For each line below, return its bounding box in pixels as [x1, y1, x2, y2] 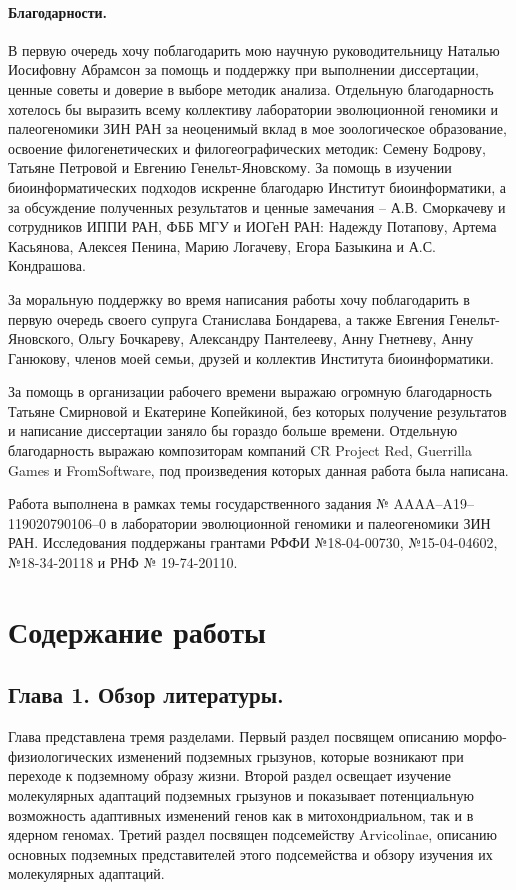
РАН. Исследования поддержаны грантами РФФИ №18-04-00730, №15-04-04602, [8, 532, 498, 553]
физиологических [8, 745, 113, 766]
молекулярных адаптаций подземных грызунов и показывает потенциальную [8, 785, 474, 805]
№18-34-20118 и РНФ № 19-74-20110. [8, 552, 238, 573]
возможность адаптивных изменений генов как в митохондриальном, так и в [8, 804, 474, 825]
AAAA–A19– [393, 493, 475, 514]
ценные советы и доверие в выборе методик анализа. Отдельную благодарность [8, 78, 494, 99]
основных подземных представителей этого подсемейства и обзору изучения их [8, 843, 493, 864]
